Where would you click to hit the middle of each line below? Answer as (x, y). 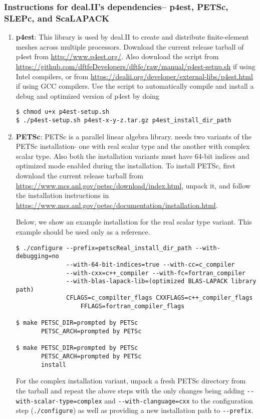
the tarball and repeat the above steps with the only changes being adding (130, 390)
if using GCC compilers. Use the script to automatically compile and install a (135, 86)
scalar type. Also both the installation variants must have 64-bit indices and (133, 156)
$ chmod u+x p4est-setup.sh (62, 112)
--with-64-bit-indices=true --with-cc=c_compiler (151, 264)
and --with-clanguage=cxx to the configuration (179, 400)
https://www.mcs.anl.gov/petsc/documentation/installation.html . (117, 205)
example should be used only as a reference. (83, 231)
